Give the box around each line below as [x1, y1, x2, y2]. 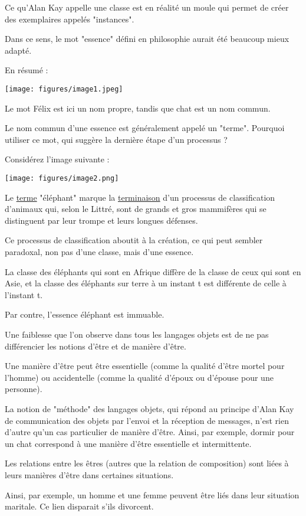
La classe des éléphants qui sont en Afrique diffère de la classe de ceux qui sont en [5, 265, 301, 277]
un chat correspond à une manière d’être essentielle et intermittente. [5, 437, 252, 449]
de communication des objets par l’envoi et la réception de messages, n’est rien [5, 414, 289, 426]
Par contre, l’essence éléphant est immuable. [5, 308, 164, 321]
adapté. [5, 44, 32, 56]
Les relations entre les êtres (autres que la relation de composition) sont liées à [5, 457, 289, 469]
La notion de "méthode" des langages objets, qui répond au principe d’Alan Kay [5, 402, 294, 414]
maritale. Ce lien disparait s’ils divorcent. [5, 500, 154, 512]
